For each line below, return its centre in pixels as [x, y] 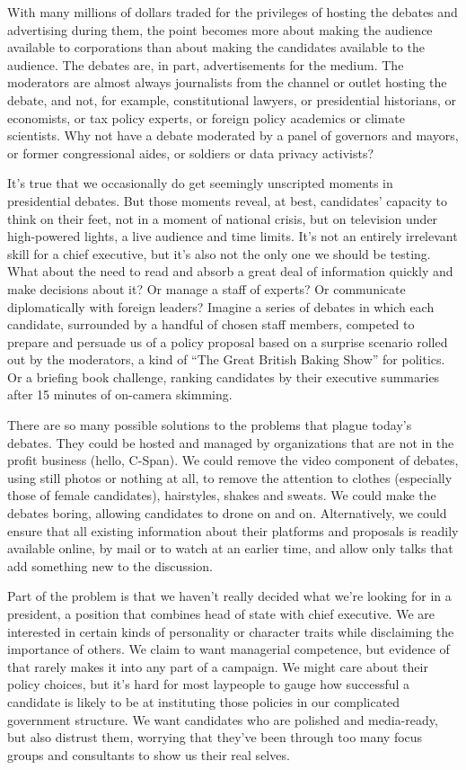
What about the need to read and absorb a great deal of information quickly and [230, 271]
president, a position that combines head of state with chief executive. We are [221, 613]
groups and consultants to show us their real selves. [149, 754]
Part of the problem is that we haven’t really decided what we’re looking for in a [229, 596]
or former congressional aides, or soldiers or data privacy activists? [191, 152]
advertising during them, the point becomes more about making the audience [220, 29]
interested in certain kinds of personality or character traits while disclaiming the [231, 631]
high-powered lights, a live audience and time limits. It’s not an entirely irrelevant [233, 236]
